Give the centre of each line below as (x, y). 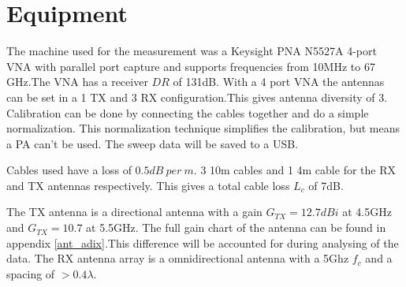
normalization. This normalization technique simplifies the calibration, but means (203, 128)
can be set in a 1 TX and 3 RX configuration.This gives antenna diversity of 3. (197, 97)
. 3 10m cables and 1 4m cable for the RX (294, 170)
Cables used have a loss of (69, 170)
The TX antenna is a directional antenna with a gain (134, 212)
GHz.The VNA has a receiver (77, 82)
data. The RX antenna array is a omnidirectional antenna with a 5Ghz (178, 258)
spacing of (31, 273)
